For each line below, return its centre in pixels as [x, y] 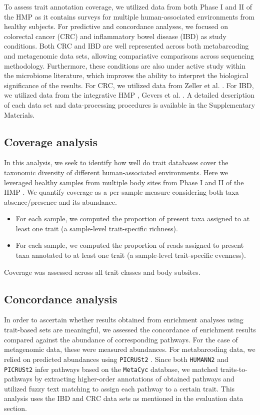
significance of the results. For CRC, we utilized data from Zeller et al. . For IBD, [129, 85]
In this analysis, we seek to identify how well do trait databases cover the [116, 162]
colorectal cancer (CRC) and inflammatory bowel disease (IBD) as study [115, 36]
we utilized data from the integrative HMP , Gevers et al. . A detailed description [129, 95]
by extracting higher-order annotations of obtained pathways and [134, 379]
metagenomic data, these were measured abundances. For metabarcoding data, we [130, 349]
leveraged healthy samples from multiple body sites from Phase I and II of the [124, 182]
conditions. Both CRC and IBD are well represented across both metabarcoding [126, 46]
